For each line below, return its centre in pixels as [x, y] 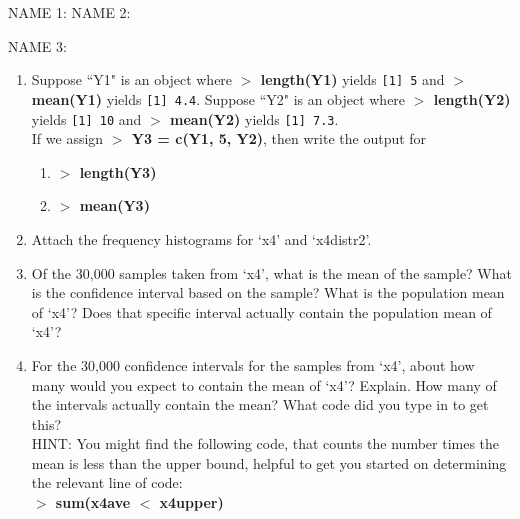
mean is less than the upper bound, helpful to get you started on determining [269, 462]
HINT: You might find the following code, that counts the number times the [265, 443]
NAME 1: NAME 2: [69, 12]
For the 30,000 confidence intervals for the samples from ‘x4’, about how [253, 364]
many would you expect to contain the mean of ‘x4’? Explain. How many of [264, 384]
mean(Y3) [114, 205]
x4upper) [191, 502]
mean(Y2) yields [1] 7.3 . [254, 118]
